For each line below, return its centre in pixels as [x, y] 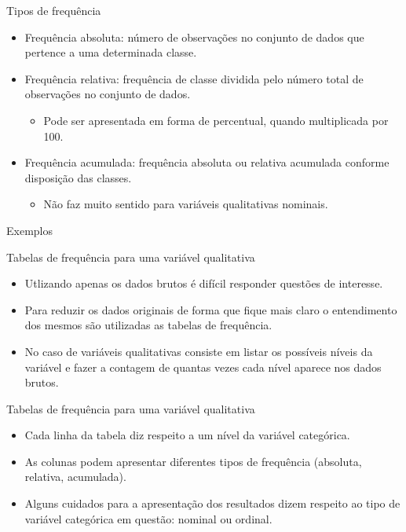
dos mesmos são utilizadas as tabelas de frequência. [148, 325]
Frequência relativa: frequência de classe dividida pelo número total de [194, 78]
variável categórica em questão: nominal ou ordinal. [148, 518]
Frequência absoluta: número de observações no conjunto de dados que [194, 37]
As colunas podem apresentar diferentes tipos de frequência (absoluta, [193, 461]
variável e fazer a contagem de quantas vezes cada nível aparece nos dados [203, 367]
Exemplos [29, 230]
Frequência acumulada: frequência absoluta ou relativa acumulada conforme [207, 162]
